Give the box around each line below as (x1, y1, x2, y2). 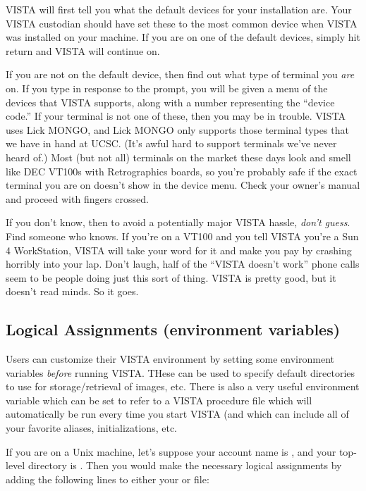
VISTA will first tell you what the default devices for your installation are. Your (6, 2, 352, 16)
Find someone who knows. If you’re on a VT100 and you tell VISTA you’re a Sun (6, 228, 359, 243)
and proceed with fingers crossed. (6, 191, 149, 206)
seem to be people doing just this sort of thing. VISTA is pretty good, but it (6, 270, 336, 285)
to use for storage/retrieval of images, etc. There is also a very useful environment (6, 379, 360, 394)
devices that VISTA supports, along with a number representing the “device (6, 94, 335, 109)
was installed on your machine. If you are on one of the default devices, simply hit (6, 30, 360, 44)
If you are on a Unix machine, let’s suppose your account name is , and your (6, 444, 336, 459)
